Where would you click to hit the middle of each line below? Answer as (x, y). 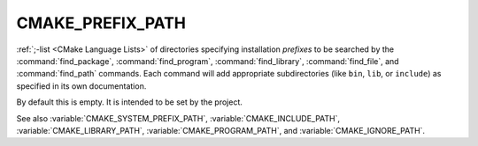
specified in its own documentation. (81, 86)
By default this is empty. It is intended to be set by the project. (130, 102)
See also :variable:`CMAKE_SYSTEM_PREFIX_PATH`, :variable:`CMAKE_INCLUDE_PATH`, (178, 118)
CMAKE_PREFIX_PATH (101, 23)
